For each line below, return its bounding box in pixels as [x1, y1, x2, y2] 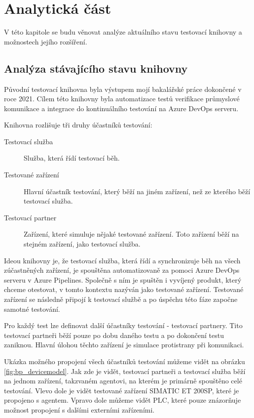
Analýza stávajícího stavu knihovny [4, 60, 188, 76]
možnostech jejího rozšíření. [4, 36, 87, 46]
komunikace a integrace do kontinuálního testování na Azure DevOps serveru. [4, 103, 239, 113]
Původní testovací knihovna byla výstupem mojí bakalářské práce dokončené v [4, 84, 242, 94]
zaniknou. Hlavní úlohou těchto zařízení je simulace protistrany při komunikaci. [4, 339, 244, 350]
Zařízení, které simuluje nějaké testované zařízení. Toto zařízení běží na [24, 229, 239, 239]
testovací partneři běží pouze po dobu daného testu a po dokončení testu [4, 330, 224, 340]
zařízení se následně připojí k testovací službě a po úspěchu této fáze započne [4, 294, 238, 304]
